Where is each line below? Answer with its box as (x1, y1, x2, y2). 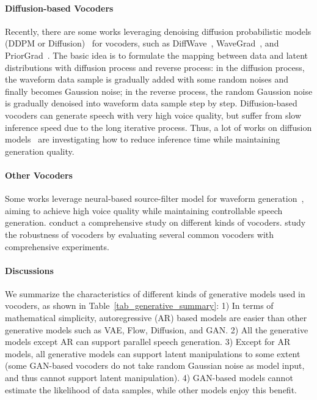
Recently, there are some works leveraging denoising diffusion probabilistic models (5, 24, 312, 37)
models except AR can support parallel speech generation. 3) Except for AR (5, 335, 291, 348)
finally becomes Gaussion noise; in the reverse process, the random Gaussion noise (5, 84, 313, 97)
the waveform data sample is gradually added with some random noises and (5, 73, 289, 86)
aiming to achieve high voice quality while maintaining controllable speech (5, 204, 283, 217)
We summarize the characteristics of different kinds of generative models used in (5, 287, 305, 300)
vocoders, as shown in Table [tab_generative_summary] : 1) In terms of (5, 299, 274, 312)
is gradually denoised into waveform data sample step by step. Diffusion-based (5, 97, 297, 109)
